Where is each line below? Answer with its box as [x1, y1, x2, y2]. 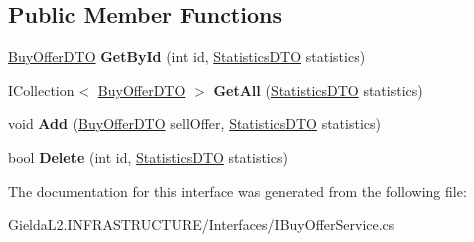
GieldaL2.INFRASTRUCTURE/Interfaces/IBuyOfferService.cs [8, 214, 395, 235]
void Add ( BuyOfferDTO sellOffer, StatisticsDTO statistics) [8, 113, 381, 134]
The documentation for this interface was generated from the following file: [8, 180, 467, 201]
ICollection [8, 79, 75, 100]
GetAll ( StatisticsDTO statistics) [213, 79, 423, 100]
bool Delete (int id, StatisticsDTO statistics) [8, 146, 288, 167]
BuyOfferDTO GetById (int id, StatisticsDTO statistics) [8, 46, 366, 67]
